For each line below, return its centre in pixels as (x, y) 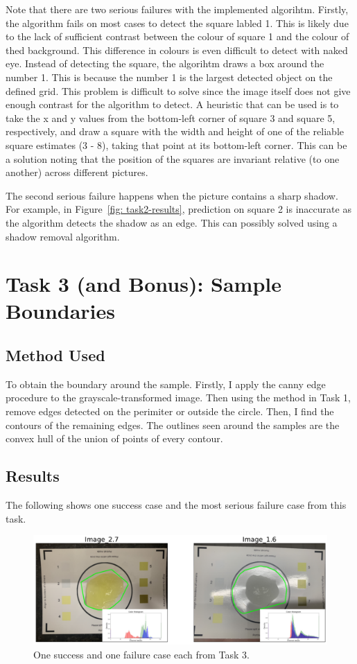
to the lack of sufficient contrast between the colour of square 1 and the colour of (177, 36)
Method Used (55, 355)
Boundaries (61, 311)
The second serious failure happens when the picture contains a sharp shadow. (172, 195)
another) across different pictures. (77, 172)
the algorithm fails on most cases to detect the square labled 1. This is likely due (177, 23)
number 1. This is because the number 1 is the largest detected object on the (169, 77)
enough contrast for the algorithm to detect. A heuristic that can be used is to (172, 104)
